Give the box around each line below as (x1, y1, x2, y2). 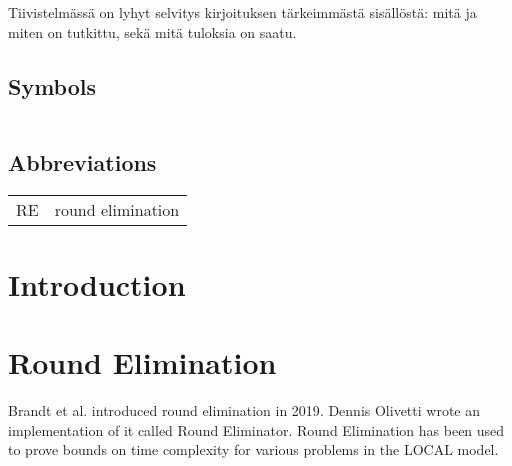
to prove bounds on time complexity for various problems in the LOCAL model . (8, 439, 499, 460)
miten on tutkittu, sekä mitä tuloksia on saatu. (8, 21, 297, 42)
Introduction (8, 263, 186, 304)
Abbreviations (8, 146, 157, 177)
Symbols (8, 70, 97, 101)
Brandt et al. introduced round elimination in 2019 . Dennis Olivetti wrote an (8, 400, 481, 421)
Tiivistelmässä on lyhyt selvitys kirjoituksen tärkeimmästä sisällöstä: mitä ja (8, 2, 477, 22)
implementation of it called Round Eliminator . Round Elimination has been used (8, 419, 505, 440)
